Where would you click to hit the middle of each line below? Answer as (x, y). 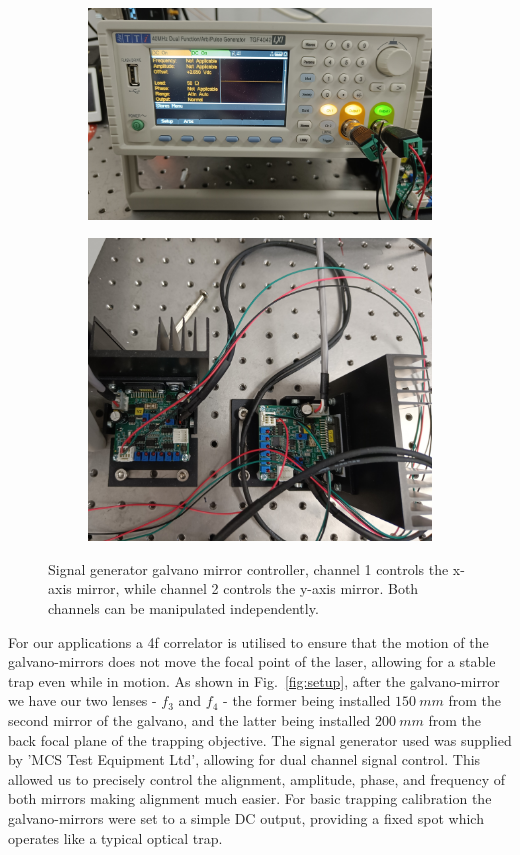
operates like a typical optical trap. (115, 837)
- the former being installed (307, 700)
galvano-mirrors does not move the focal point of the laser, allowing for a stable (252, 661)
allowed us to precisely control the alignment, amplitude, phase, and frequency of (256, 778)
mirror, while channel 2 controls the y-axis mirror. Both (247, 588)
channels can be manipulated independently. (183, 608)
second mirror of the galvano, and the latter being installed (189, 720)
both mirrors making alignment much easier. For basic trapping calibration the (250, 798)
